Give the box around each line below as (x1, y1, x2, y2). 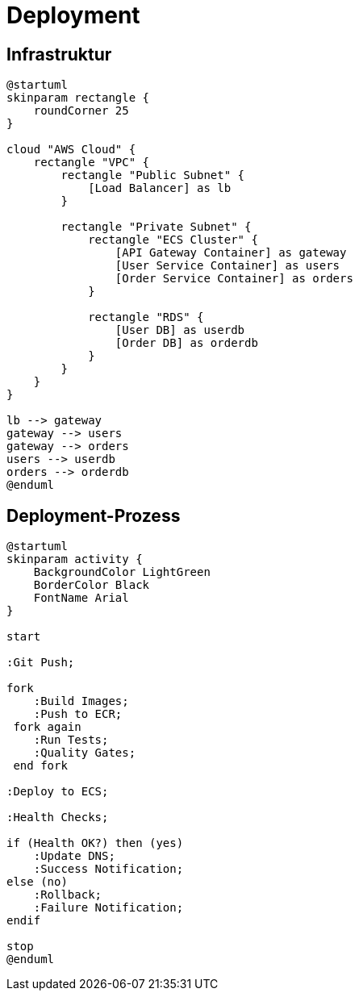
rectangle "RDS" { (88, 311, 204, 324)
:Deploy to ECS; (6, 785, 109, 799)
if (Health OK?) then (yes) (6, 836, 184, 850)
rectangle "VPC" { (33, 156, 150, 169)
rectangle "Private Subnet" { (61, 220, 252, 234)
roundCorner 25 (33, 104, 129, 118)
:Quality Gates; (33, 746, 136, 760)
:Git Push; (6, 656, 75, 670)
